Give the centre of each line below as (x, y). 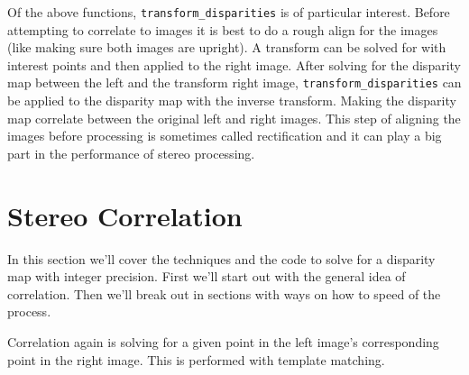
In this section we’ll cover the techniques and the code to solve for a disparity (221, 258)
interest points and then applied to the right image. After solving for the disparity (234, 64)
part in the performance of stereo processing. (131, 153)
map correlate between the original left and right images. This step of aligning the (234, 118)
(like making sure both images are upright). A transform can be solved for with (227, 47)
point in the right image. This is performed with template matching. (196, 359)
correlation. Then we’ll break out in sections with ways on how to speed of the (224, 293)
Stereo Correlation (125, 215)
